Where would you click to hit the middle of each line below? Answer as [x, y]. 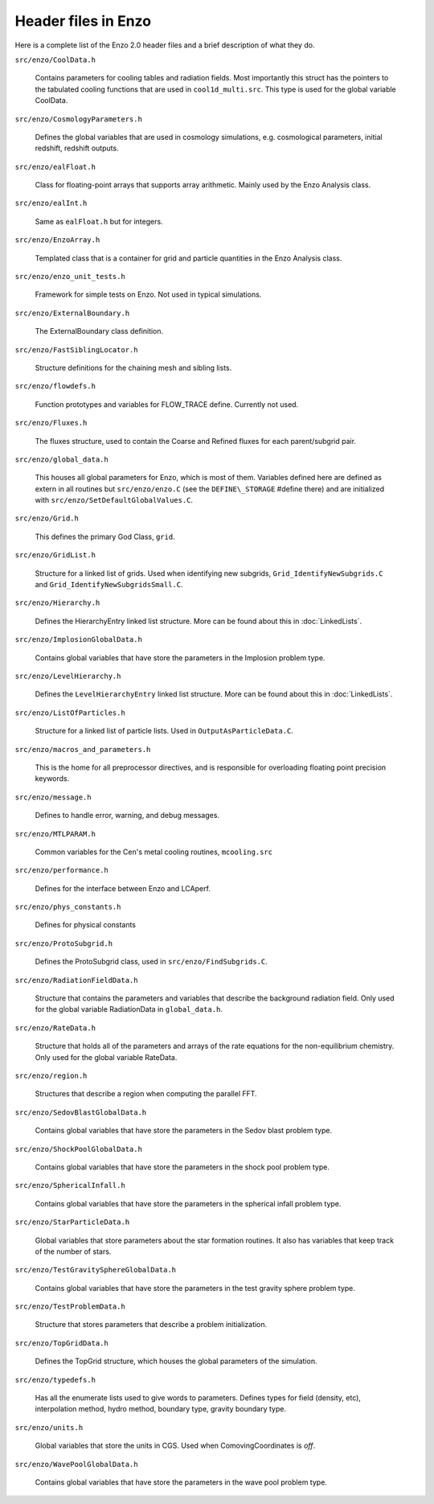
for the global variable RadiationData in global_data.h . [129, 1009]
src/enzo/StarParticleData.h [72, 1222]
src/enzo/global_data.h [61, 459]
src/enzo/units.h [49, 1427]
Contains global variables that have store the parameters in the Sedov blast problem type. [184, 1131]
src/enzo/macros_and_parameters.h [83, 749]
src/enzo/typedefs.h [55, 1380]
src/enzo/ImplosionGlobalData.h [78, 640]
